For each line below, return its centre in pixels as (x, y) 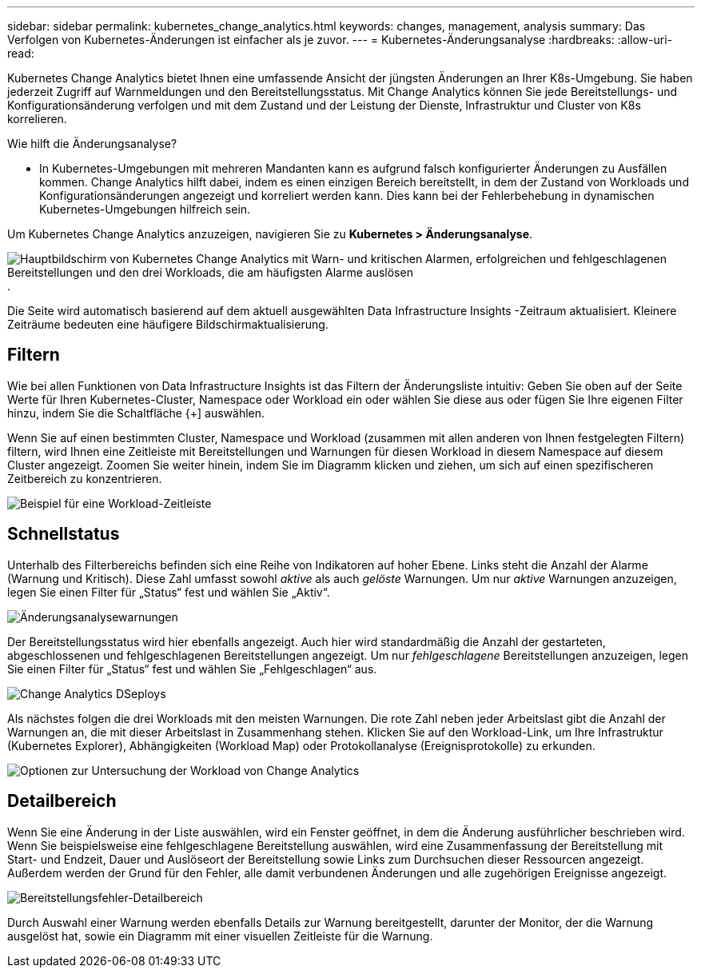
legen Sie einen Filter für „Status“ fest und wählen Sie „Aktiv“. (169, 592)
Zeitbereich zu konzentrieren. (85, 478)
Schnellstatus (64, 534)
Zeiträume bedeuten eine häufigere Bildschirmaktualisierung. (168, 324)
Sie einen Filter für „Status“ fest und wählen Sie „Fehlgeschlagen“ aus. (192, 669)
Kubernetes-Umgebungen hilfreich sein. (145, 209)
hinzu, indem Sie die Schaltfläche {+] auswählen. (136, 413)
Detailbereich (62, 801)
